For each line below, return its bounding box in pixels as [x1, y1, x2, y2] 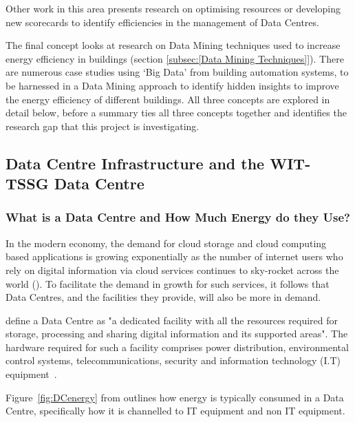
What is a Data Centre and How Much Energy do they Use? [6, 209, 350, 226]
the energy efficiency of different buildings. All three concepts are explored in [6, 92, 330, 106]
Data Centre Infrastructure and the [6, 152, 265, 173]
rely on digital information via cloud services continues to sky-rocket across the [6, 262, 339, 277]
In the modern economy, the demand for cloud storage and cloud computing [6, 235, 327, 250]
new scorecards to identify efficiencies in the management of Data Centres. [6, 14, 319, 29]
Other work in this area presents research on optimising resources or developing [6, 1, 341, 15]
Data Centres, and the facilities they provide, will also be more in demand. [6, 290, 321, 304]
